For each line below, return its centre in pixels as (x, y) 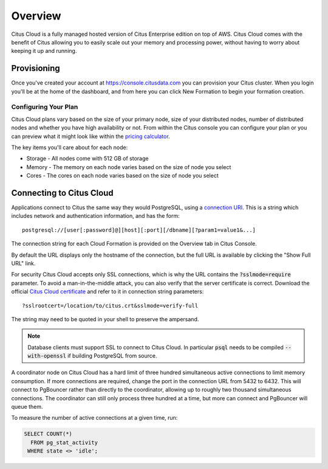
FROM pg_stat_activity (64, 442)
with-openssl (47, 356)
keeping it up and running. (44, 51)
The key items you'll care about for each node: (70, 147)
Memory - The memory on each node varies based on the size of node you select (129, 167)
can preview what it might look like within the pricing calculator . (91, 136)
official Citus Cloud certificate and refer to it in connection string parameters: (108, 291)
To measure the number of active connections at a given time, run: (94, 418)
